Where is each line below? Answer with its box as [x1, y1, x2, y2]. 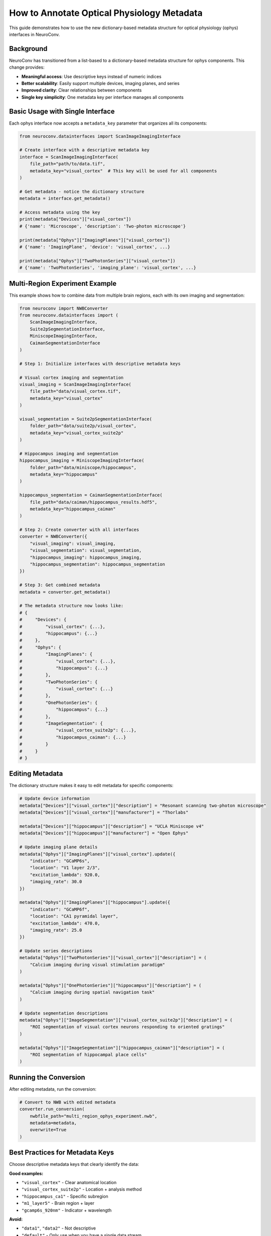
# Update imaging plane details [19, 844, 98, 850]
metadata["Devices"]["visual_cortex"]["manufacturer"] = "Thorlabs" [19, 810, 189, 815]
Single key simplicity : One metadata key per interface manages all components [21, 94, 184, 100]
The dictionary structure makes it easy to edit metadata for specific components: [9, 783, 173, 789]
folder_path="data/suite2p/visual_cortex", [30, 423, 136, 429]
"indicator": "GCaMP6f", [30, 906, 90, 912]
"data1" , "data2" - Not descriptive [21, 1225, 96, 1231]
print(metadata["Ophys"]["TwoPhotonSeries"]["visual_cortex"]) [19, 258, 176, 264]
